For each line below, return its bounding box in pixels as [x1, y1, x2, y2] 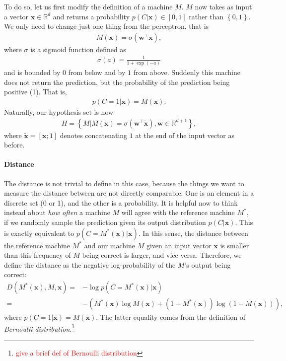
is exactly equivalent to [4, 227, 74, 238]
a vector [4, 11, 29, 21]
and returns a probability [53, 11, 130, 21]
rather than [189, 11, 224, 21]
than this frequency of [4, 250, 71, 260]
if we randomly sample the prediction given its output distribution [4, 217, 206, 227]
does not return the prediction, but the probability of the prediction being [4, 76, 230, 87]
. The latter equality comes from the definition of [96, 312, 246, 322]
